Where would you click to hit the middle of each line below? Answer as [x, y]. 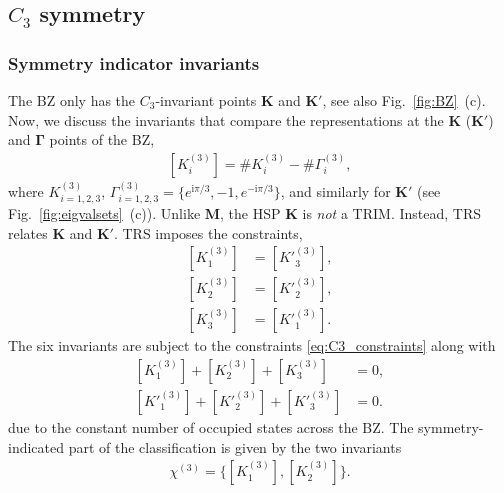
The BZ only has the [72, 100]
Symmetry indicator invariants [134, 62]
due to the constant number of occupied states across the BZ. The [211, 426]
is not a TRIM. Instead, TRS [391, 213]
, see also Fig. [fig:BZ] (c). [404, 100]
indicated [36, 446]
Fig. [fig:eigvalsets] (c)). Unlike [104, 213]
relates [28, 232]
